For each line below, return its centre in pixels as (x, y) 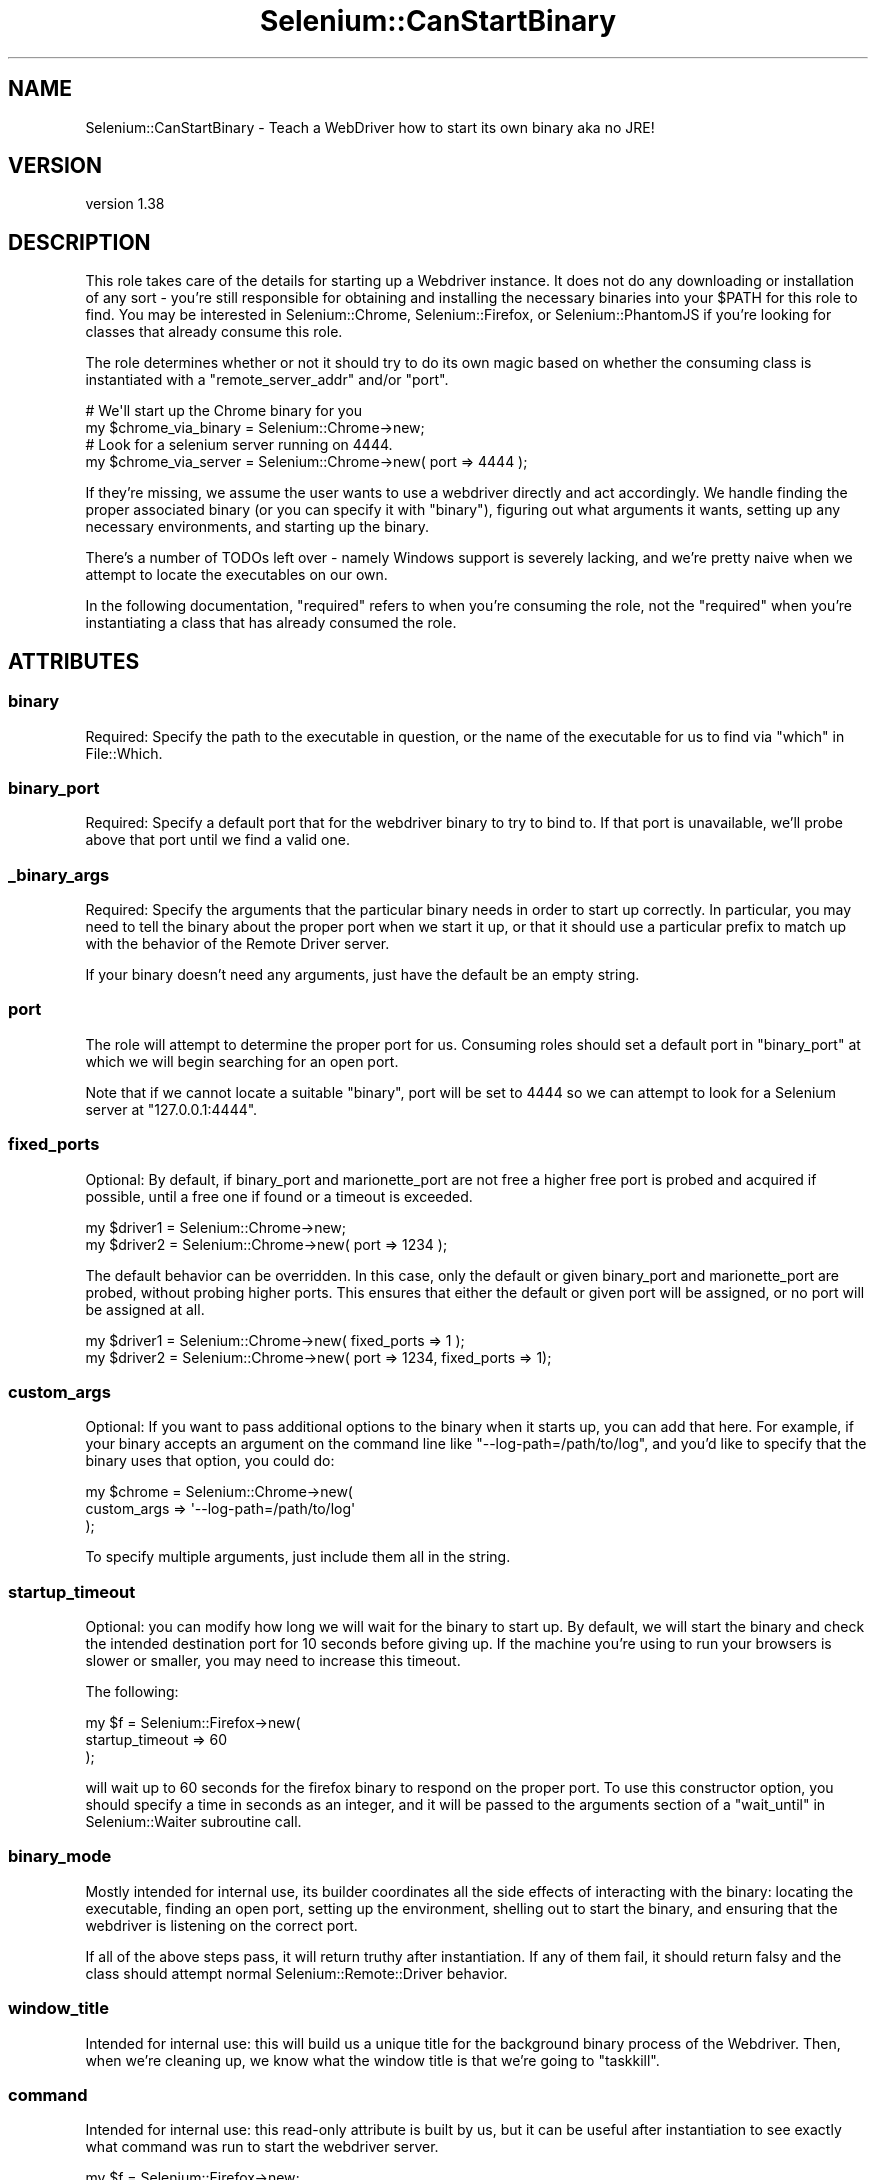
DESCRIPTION (79, 242)
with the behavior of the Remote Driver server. (237, 943)
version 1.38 (125, 204)
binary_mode (60, 1856)
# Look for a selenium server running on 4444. (239, 445)
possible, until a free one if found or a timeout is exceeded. (279, 1196)
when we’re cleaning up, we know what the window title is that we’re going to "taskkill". (372, 2060)
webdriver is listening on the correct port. (221, 1925)
